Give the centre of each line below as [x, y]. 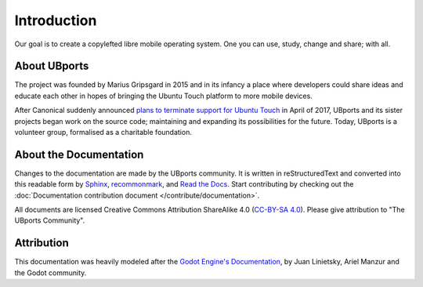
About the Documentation [79, 154]
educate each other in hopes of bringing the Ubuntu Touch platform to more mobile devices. [163, 96]
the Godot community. [51, 272]
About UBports [52, 66]
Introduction [56, 20]
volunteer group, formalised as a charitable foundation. [103, 133]
